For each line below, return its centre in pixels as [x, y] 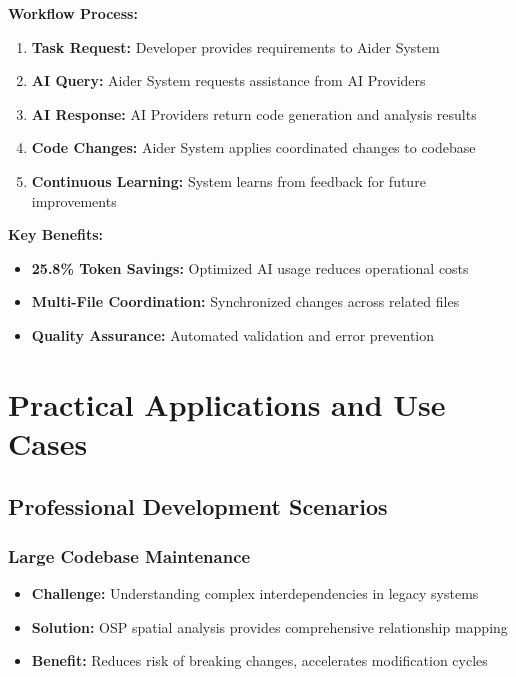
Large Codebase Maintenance [129, 555]
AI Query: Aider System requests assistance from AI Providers [228, 80]
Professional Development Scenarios [198, 506]
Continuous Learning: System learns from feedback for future [228, 180]
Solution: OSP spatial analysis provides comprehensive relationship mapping [269, 626]
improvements [74, 200]
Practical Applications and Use [227, 403]
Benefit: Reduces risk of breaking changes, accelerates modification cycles [259, 660]
